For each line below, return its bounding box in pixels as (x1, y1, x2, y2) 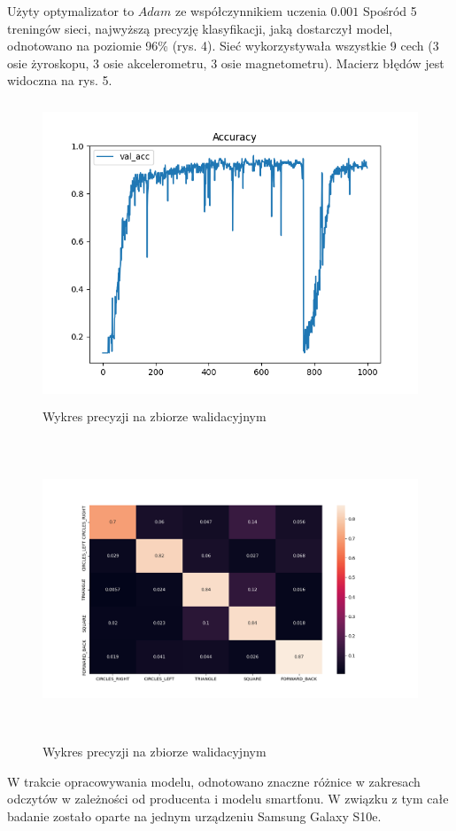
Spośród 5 (363, 2, 417, 20)
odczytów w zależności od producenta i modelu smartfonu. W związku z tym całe (7, 789, 449, 808)
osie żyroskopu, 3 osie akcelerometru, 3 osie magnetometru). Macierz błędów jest (7, 53, 444, 72)
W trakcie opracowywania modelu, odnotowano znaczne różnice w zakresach (7, 772, 421, 790)
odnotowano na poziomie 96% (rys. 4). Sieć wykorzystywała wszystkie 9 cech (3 (7, 36, 439, 55)
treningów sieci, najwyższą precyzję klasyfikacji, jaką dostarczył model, (7, 19, 393, 37)
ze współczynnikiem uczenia (174, 2, 327, 20)
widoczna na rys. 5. (7, 71, 112, 90)
